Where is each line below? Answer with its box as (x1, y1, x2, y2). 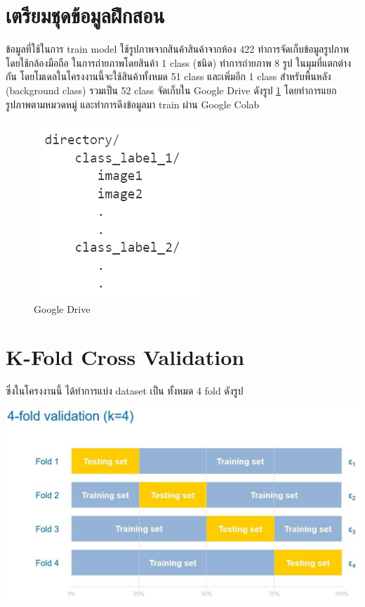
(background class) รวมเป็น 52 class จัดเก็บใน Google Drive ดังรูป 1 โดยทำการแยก (6, 82, 337, 97)
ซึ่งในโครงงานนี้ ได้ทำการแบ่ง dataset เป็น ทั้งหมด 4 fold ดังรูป (6, 383, 244, 398)
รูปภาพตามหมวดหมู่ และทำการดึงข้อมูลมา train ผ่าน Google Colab (6, 96, 260, 111)
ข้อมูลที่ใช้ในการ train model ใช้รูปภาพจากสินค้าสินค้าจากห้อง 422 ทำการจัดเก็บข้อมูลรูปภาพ (6, 41, 349, 56)
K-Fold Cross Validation (6, 343, 245, 371)
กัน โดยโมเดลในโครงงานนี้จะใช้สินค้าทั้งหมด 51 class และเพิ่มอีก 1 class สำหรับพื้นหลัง (6, 69, 331, 84)
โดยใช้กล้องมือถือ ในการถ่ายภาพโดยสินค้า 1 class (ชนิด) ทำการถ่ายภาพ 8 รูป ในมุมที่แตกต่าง (6, 55, 351, 70)
